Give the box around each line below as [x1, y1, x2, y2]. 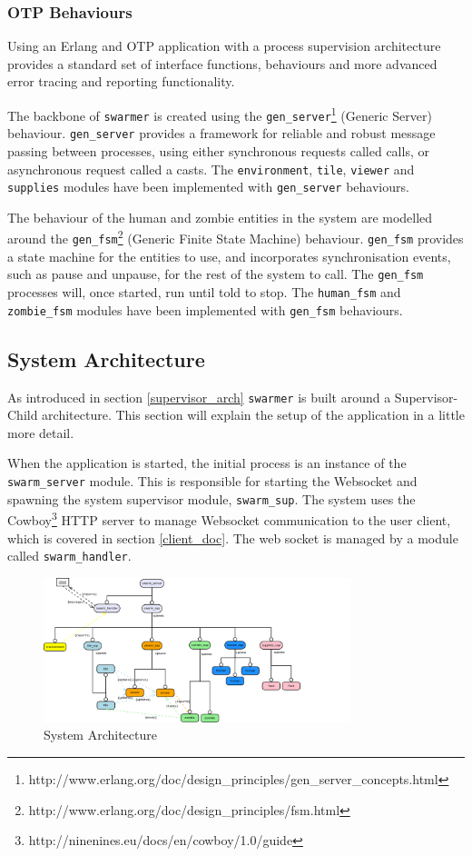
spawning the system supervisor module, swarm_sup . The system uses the [7, 489, 416, 508]
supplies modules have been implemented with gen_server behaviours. [7, 177, 409, 196]
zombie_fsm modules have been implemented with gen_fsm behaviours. [7, 300, 403, 319]
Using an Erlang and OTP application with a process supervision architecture [7, 36, 441, 55]
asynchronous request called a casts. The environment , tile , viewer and [7, 159, 415, 178]
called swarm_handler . [7, 546, 132, 565]
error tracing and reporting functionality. [7, 72, 235, 91]
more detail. [7, 423, 74, 442]
